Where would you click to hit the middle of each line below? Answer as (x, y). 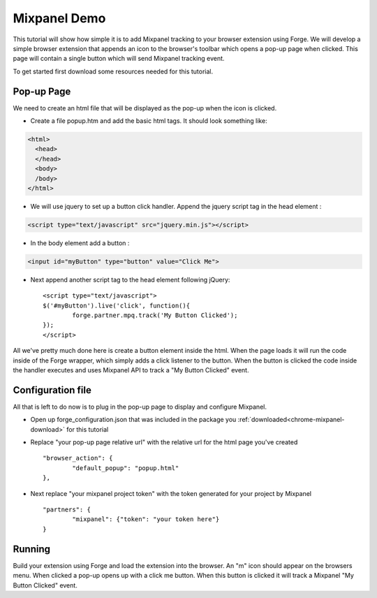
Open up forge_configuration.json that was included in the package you (133, 420)
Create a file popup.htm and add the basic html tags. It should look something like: (149, 121)
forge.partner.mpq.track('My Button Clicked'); (155, 315)
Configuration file (52, 390)
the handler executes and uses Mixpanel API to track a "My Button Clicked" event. (131, 370)
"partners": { (67, 510)
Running (32, 549)
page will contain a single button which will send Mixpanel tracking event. (119, 59)
